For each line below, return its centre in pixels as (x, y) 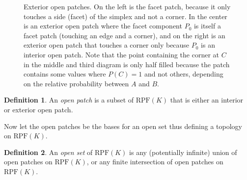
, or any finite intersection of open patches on (155, 162)
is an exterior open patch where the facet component (103, 26)
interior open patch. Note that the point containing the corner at (122, 54)
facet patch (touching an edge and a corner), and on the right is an (124, 35)
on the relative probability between (76, 83)
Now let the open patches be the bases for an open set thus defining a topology (123, 126)
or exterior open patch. (39, 109)
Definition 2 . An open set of (48, 152)
